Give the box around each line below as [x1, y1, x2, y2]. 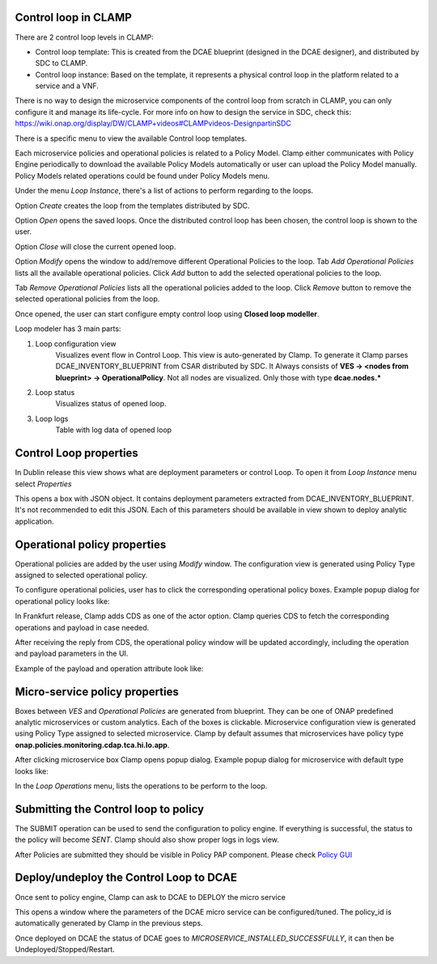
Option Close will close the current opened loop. [15, 241, 176, 251]
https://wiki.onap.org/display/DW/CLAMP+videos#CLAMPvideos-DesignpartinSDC [15, 118, 291, 129]
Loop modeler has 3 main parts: [15, 324, 121, 333]
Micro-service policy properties [15, 685, 180, 699]
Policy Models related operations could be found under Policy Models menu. [15, 171, 270, 180]
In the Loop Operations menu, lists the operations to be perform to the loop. [15, 781, 268, 791]
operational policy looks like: [15, 596, 110, 606]
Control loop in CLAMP [15, 11, 133, 24]
